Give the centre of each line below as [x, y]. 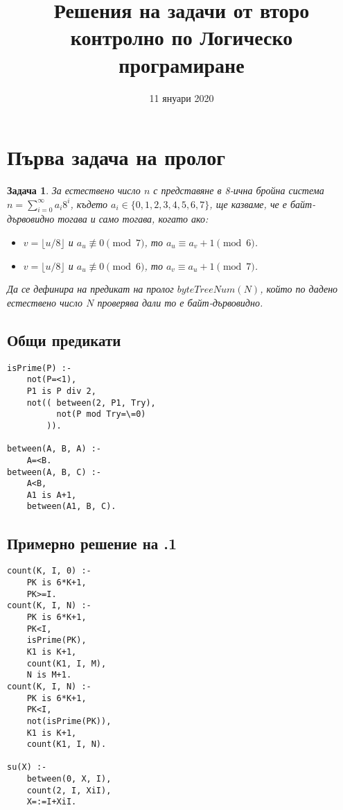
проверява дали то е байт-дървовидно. [180, 302]
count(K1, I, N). [67, 744]
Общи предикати [64, 339]
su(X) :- [27, 767]
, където [89, 204]
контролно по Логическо [182, 37]
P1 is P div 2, [61, 391]
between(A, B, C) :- [54, 472]
